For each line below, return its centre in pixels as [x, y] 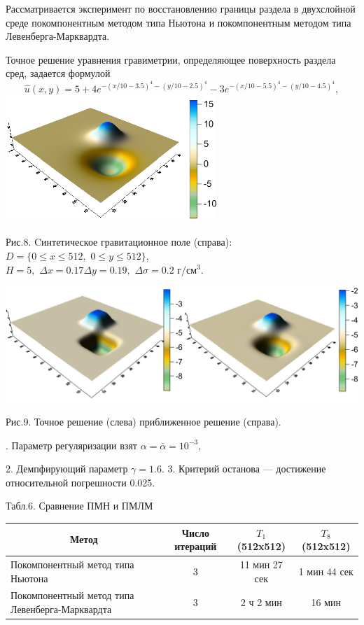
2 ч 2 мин [261, 602]
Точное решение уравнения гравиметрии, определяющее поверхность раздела [171, 59]
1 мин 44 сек [326, 571]
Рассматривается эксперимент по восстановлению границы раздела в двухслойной [181, 8]
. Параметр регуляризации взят [71, 445]
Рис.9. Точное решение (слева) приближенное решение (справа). [143, 422]
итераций [196, 546]
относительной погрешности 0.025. [80, 482]
